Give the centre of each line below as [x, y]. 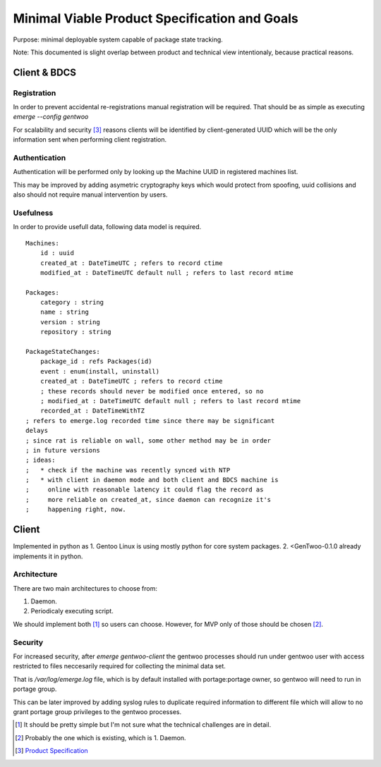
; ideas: [41, 460]
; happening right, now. [76, 510]
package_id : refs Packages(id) [96, 362]
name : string [65, 312]
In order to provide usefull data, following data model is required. [107, 227]
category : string [72, 302]
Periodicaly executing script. [72, 611]
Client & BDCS [45, 72]
